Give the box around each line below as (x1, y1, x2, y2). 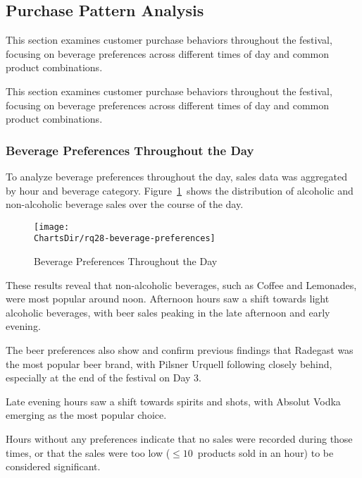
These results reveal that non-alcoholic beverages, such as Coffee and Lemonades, (6, 277, 357, 292)
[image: (34, 221, 70, 232)
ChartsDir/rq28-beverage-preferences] (34, 233, 216, 244)
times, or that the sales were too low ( (6, 445, 170, 460)
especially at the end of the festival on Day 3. (6, 370, 201, 385)
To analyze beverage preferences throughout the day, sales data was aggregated (6, 168, 348, 183)
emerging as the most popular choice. (6, 407, 167, 422)
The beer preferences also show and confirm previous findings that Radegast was (6, 343, 354, 357)
